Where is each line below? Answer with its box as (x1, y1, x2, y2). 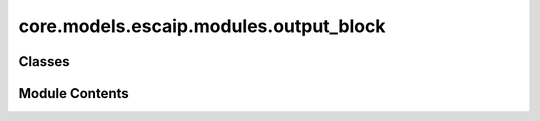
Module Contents (18, 85, 129, 102)
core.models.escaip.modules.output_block (18, 15, 386, 37)
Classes (18, 53, 70, 70)
